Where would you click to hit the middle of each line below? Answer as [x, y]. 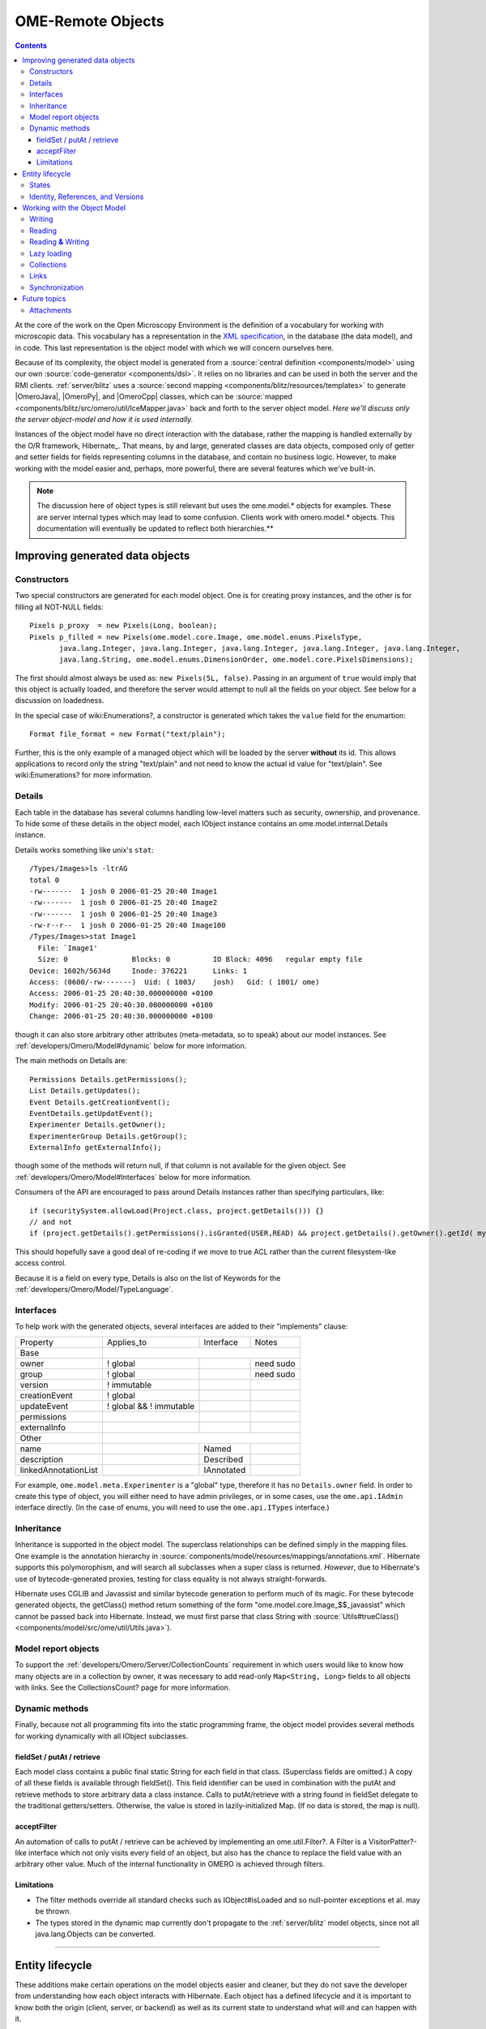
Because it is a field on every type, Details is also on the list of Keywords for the [148, 1277]
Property [37, 1342]
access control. [40, 1263]
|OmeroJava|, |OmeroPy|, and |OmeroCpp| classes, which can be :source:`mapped [154, 397]
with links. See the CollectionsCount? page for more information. [123, 1687]
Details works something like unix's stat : [84, 850]
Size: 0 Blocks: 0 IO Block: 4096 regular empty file [200, 959]
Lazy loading [51, 253]
